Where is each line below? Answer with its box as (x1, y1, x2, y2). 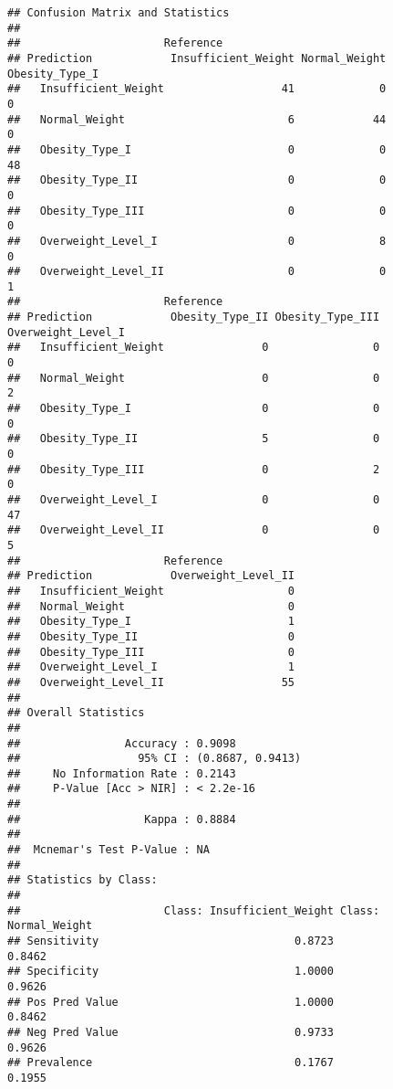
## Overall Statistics (7, 706, 145, 720)
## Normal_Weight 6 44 (7, 112, 387, 126)
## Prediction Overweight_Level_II (7, 569, 295, 583)
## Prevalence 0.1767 (7, 1056, 334, 1070)
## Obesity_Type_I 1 (7, 615, 295, 629)
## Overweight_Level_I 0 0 (7, 493, 380, 506)
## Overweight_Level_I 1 (7, 661, 295, 674)
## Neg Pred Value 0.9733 (7, 1025, 334, 1039)
